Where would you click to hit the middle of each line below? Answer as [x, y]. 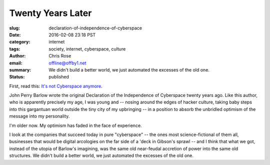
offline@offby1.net [68, 63]
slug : [14, 28]
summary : [20, 69]
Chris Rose [60, 56]
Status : [17, 77]
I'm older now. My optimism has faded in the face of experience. [75, 125]
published [59, 77]
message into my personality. [39, 116]
